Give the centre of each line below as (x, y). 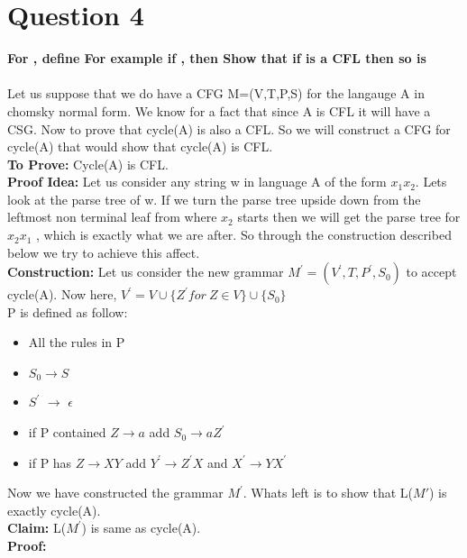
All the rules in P (77, 342)
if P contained (67, 432)
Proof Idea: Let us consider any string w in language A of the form (197, 182)
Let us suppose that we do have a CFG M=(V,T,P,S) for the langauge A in (216, 93)
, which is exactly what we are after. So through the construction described (244, 235)
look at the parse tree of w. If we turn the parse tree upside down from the (214, 199)
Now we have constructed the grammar (115, 493)
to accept (431, 272)
